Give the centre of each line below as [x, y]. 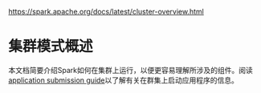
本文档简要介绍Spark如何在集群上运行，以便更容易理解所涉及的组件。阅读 [130, 70]
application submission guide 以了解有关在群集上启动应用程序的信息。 [124, 80]
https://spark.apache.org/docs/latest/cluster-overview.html [106, 12]
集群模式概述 [51, 46]
